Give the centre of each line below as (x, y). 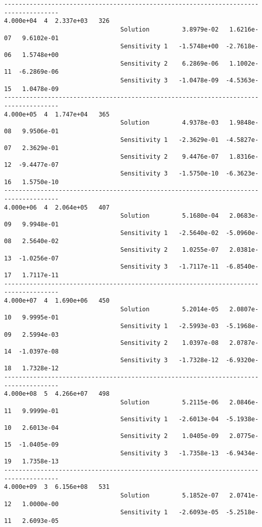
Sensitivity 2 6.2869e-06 (170, 63)
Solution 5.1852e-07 (170, 496)
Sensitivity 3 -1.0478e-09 (170, 80)
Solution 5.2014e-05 (170, 309)
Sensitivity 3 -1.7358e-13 (170, 453)
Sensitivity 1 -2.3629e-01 (170, 140)
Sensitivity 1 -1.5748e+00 (170, 47)
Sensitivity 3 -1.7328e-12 (170, 360)
